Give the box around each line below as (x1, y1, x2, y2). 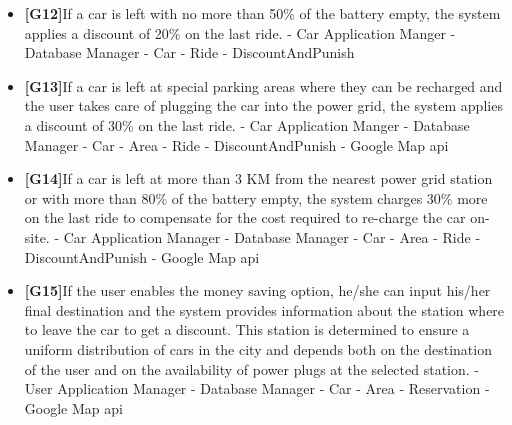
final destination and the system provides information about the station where (24, 299, 505, 320)
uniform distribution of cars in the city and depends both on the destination (24, 338, 492, 359)
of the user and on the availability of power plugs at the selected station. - (24, 358, 479, 379)
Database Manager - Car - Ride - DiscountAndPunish (24, 42, 355, 63)
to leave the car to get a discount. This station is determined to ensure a (24, 319, 470, 340)
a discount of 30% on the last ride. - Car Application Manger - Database (24, 114, 470, 135)
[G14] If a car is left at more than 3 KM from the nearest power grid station (24, 168, 493, 189)
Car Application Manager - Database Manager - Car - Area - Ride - (63, 226, 481, 247)
